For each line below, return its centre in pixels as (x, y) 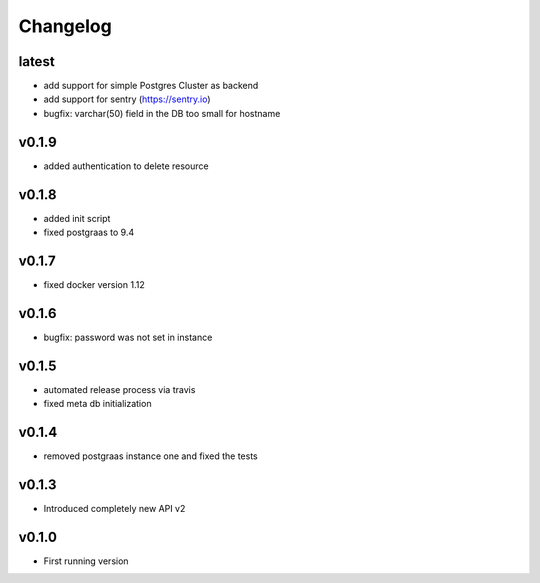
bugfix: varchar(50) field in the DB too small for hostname (162, 113)
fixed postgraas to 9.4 (89, 232)
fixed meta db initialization (97, 404)
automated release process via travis (119, 389)
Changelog (65, 26)
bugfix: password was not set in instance (128, 337)
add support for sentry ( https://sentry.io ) (127, 99)
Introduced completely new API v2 (114, 508)
